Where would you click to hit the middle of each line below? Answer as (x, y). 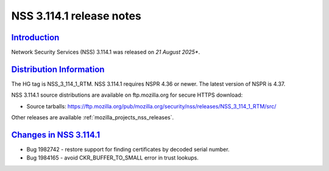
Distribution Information (58, 69)
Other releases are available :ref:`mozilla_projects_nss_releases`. (93, 117)
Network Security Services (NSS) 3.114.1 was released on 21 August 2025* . (106, 52)
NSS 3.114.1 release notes (76, 16)
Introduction (35, 37)
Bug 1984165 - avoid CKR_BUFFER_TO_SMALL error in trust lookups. (113, 158)
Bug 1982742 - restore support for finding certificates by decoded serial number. (128, 150)
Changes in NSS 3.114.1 (56, 135)
